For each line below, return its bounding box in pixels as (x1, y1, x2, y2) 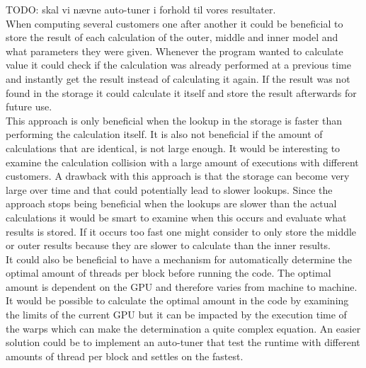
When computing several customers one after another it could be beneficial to (6, 16, 343, 30)
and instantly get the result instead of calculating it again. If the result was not (6, 71, 350, 86)
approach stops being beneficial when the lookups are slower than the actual (6, 196, 337, 211)
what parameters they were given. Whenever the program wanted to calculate (6, 43, 343, 58)
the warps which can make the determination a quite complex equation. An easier (6, 321, 361, 335)
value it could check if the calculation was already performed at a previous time (6, 57, 351, 72)
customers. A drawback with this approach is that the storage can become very (6, 168, 350, 183)
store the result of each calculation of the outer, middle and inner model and (6, 30, 338, 45)
